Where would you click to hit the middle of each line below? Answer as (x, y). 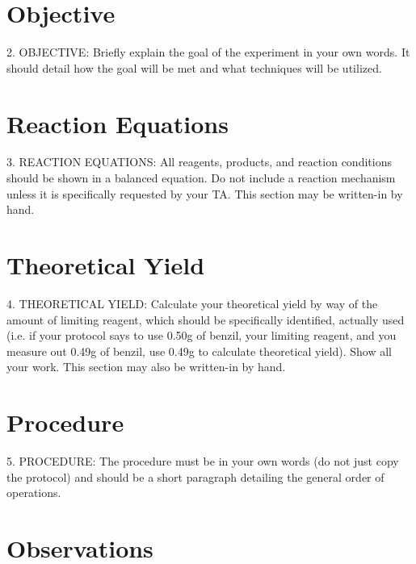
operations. (34, 493)
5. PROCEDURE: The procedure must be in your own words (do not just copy (203, 461)
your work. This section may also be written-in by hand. (146, 367)
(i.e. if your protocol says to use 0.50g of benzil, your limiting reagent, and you (202, 335)
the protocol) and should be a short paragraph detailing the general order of (195, 476)
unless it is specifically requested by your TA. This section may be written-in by (205, 193)
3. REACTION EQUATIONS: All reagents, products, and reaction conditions (199, 162)
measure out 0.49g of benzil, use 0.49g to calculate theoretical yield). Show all (199, 351)
